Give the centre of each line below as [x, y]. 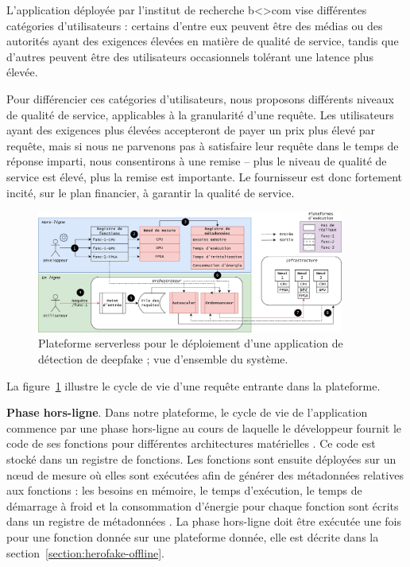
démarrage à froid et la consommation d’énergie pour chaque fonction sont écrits [203, 505]
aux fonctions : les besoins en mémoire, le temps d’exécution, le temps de [184, 490]
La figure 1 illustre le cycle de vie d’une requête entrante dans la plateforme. [193, 385]
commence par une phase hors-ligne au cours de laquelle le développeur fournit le [204, 427]
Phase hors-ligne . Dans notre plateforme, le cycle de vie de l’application [187, 412]
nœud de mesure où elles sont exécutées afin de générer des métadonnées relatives [205, 474]
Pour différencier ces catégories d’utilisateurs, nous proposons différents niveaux [200, 98]
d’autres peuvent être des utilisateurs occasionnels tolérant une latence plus [190, 56]
